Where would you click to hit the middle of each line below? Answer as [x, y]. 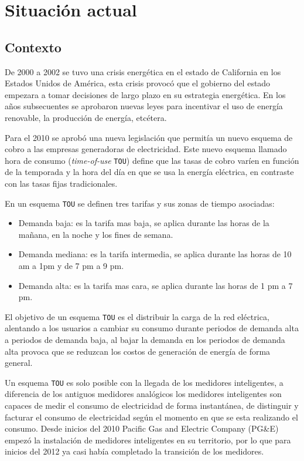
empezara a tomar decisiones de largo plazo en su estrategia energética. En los [145, 94]
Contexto [33, 47]
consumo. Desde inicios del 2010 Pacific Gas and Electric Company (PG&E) [142, 428]
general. [19, 363]
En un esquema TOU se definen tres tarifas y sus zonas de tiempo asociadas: [140, 203]
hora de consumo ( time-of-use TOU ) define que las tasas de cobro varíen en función [152, 160]
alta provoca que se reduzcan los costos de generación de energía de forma [138, 351]
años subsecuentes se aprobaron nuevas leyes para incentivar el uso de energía [144, 106]
